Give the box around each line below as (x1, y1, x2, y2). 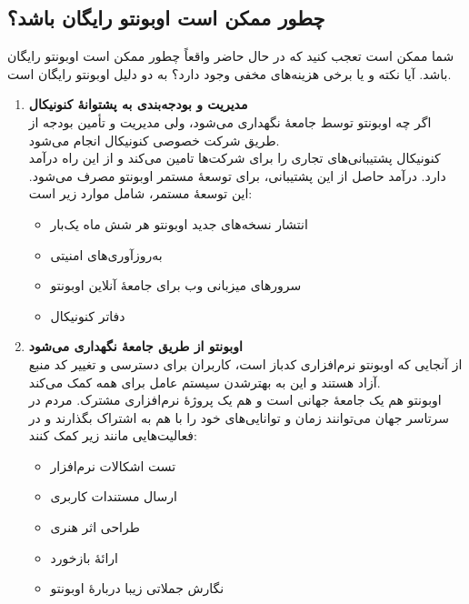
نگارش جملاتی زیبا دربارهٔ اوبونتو (50, 579, 225, 598)
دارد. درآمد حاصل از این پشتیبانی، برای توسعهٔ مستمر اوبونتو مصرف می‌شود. (28, 166, 446, 185)
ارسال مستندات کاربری (50, 487, 177, 506)
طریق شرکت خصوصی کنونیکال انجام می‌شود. (28, 130, 280, 149)
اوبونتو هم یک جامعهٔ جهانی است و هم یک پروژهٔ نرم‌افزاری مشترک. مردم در (28, 390, 442, 409)
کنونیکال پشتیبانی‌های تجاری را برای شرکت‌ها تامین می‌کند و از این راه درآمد (28, 148, 441, 167)
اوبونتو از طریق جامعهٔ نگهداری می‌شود (28, 337, 243, 356)
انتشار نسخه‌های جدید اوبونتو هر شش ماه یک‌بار (50, 214, 308, 233)
